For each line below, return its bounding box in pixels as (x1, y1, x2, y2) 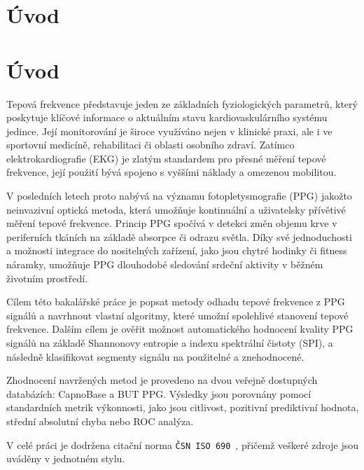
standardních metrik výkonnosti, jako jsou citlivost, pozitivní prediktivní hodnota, (6, 400, 359, 415)
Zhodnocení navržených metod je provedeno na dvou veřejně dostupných (6, 373, 318, 387)
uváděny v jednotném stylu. (6, 451, 125, 466)
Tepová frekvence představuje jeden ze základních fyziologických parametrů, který (6, 96, 358, 111)
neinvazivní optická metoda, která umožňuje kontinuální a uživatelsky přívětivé (6, 202, 346, 216)
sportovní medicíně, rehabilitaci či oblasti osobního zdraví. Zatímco (6, 137, 295, 152)
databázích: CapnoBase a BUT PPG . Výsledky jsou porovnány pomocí (6, 386, 311, 401)
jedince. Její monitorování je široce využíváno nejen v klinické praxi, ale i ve (6, 123, 332, 138)
